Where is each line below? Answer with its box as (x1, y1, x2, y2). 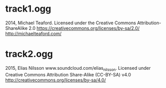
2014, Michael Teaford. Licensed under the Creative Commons (5, 20, 136, 26)
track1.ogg (5, 3, 52, 15)
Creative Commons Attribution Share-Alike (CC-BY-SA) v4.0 (5, 71, 131, 77)
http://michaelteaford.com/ (5, 30, 62, 36)
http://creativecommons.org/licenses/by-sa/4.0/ (5, 77, 106, 83)
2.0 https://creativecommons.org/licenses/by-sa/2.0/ (28, 25, 140, 31)
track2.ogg (5, 49, 53, 60)
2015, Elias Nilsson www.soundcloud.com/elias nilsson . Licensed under (5, 65, 151, 72)
